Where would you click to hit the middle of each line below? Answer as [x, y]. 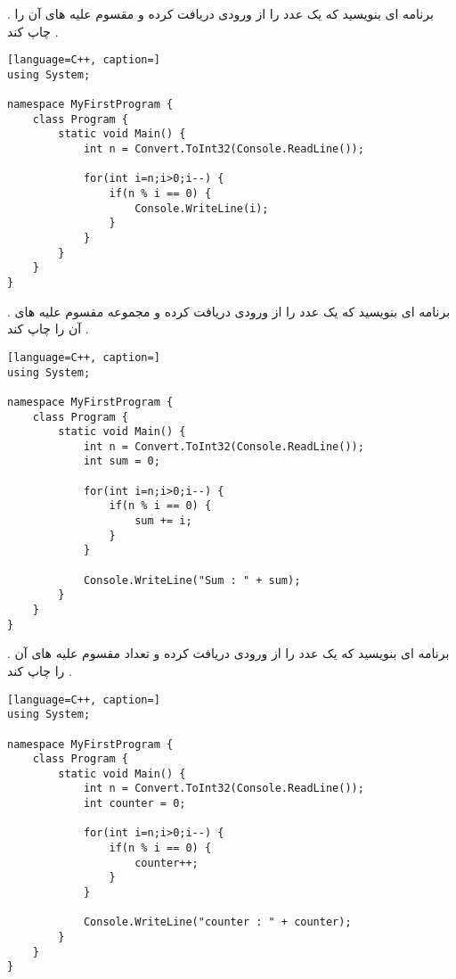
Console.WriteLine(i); [202, 208]
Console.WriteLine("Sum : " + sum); [192, 580]
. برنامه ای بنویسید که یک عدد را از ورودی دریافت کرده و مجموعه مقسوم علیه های [229, 311]
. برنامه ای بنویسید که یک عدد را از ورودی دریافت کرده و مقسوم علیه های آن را [220, 13]
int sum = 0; [122, 461]
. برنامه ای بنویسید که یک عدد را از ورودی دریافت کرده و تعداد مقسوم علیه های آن [228, 653]
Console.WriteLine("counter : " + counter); [217, 922]
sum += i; [163, 521]
